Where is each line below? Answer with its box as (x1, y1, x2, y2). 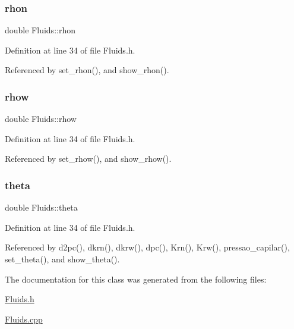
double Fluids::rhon (5, 24, 75, 36)
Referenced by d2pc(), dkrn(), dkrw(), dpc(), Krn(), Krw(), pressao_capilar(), (5, 241, 290, 253)
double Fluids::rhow (5, 112, 77, 125)
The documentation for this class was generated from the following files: (5, 272, 267, 285)
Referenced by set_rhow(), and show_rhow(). (5, 152, 172, 165)
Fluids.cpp (5, 312, 43, 325)
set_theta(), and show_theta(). (5, 253, 120, 265)
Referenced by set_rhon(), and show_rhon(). (5, 64, 169, 76)
